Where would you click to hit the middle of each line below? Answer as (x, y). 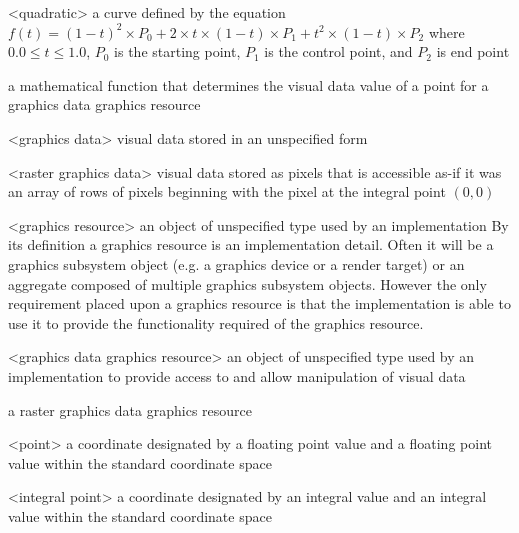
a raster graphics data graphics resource (130, 409)
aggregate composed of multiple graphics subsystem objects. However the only (247, 283)
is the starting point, (177, 51)
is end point (473, 51)
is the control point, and (338, 51)
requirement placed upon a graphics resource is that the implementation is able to (259, 303)
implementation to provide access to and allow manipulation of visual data (237, 375)
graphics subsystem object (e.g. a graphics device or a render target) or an (236, 263)
